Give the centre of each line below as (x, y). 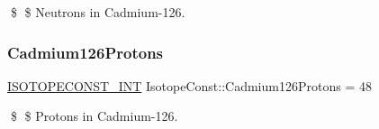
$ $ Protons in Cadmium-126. (94, 116)
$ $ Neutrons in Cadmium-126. (98, 12)
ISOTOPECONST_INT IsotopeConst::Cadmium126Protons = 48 (189, 85)
